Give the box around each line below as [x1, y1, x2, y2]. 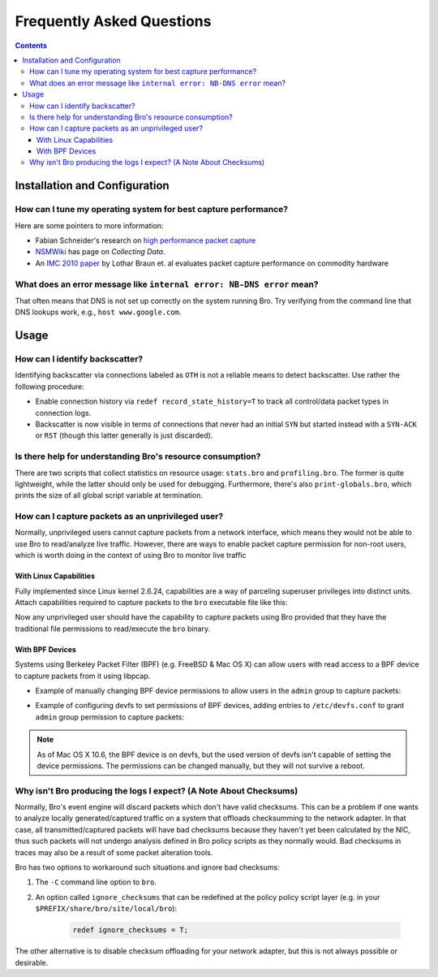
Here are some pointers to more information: [15, 220, 164, 231]
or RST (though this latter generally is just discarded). [35, 430, 213, 440]
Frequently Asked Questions [15, 12, 212, 30]
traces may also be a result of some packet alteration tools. [15, 847, 213, 857]
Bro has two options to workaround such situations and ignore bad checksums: [15, 862, 280, 872]
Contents [15, 41, 48, 50]
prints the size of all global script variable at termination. [15, 491, 203, 500]
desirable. [15, 958, 49, 967]
